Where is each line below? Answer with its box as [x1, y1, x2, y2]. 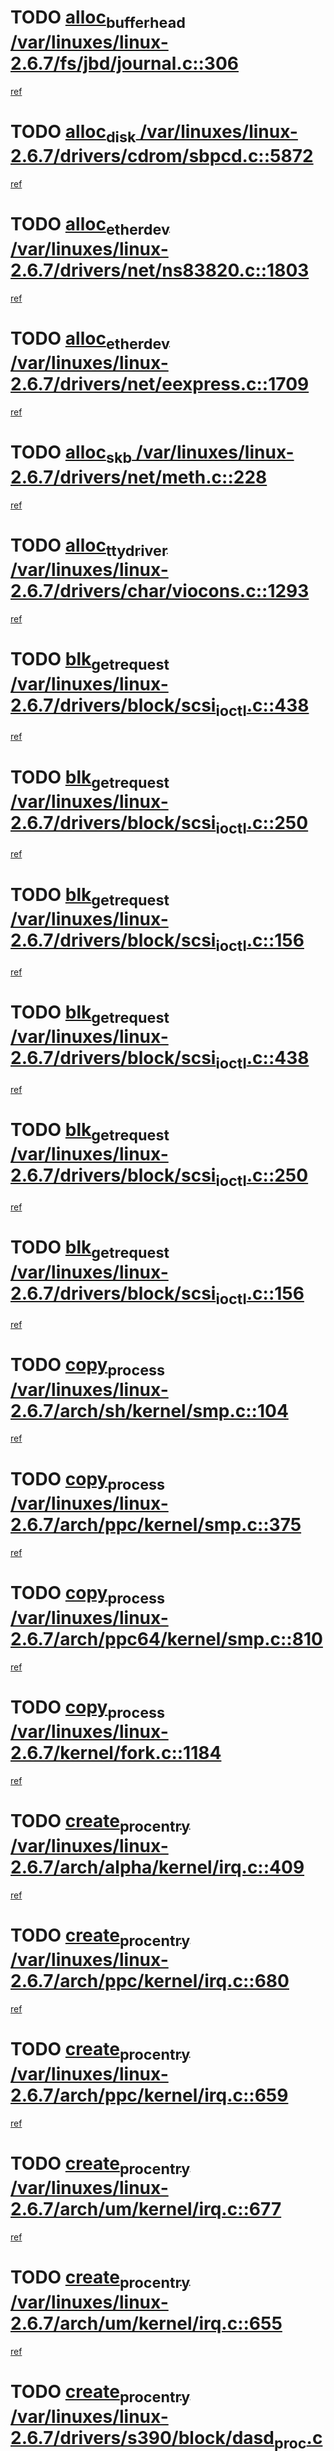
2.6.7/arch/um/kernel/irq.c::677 [10, 2198, 282, 2221]
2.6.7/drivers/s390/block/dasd [10, 2426, 275, 2449]
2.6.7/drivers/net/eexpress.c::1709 [10, 373, 310, 396]
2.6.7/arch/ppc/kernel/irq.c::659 [10, 2084, 289, 2106]
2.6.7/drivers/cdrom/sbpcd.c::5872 [10, 145, 314, 168]
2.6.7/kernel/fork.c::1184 [10, 1742, 222, 1765]
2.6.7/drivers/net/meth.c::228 [10, 466, 268, 488]
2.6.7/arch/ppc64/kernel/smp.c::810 [10, 1627, 323, 1650]
